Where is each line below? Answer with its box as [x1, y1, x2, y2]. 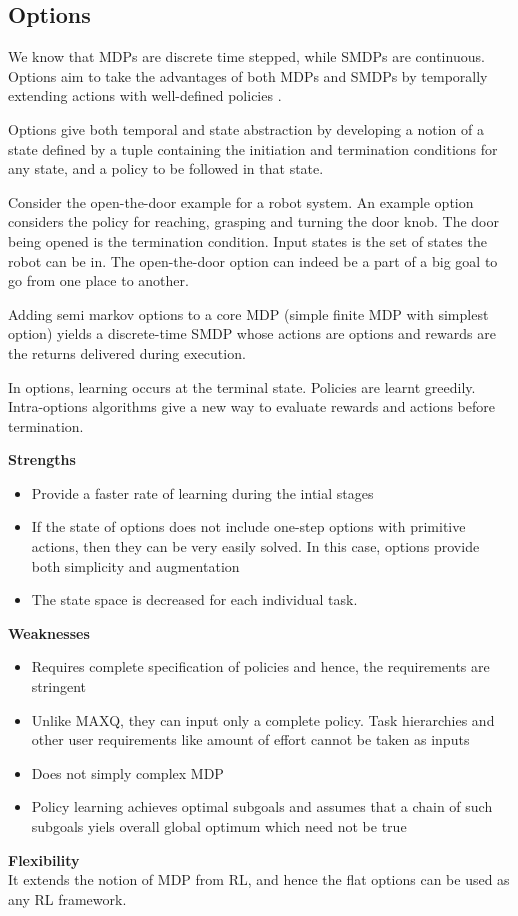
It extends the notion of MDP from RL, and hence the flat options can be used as [8, 869, 510, 890]
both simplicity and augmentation [31, 555, 240, 576]
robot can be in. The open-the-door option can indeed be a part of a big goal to [8, 250, 498, 271]
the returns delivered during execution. [8, 342, 246, 363]
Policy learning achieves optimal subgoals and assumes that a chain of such [31, 796, 493, 817]
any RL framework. [8, 888, 127, 909]
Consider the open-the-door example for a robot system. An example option [8, 191, 474, 212]
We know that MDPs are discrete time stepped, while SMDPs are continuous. [8, 46, 485, 67]
